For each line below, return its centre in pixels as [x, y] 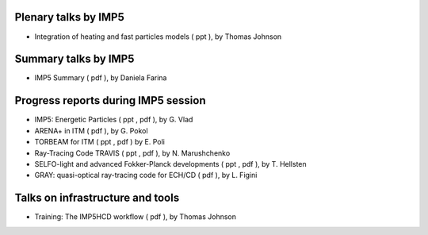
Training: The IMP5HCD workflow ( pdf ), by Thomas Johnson [136, 217]
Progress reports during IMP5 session [110, 100]
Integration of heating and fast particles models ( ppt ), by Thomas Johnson [158, 37]
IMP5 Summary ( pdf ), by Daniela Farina [101, 78]
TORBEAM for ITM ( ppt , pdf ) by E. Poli [100, 142]
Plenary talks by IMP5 [69, 17]
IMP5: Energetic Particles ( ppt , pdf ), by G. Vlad [114, 120]
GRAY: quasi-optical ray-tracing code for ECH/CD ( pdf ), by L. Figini [146, 175]
